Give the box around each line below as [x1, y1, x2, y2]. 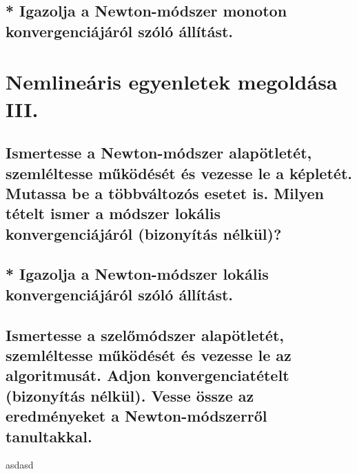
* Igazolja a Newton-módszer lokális [6, 263, 269, 285]
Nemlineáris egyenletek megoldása [6, 68, 338, 96]
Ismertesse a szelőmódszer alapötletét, [6, 324, 284, 345]
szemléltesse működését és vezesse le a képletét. [6, 162, 352, 183]
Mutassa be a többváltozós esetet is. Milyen [6, 182, 325, 203]
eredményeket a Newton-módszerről [6, 405, 267, 426]
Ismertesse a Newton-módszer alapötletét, [6, 142, 312, 163]
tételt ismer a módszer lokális [6, 203, 221, 224]
